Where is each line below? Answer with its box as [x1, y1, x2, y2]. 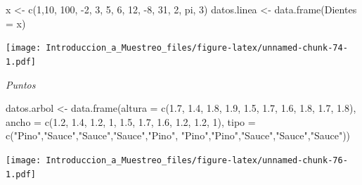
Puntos [6, 77, 36, 91]
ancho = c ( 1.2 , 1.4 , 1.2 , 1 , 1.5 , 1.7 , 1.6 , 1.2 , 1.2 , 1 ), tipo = [6, 114, 256, 129]
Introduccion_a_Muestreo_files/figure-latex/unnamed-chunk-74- [46, 43, 348, 53]
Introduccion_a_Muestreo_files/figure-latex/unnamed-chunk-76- [46, 155, 348, 165]
